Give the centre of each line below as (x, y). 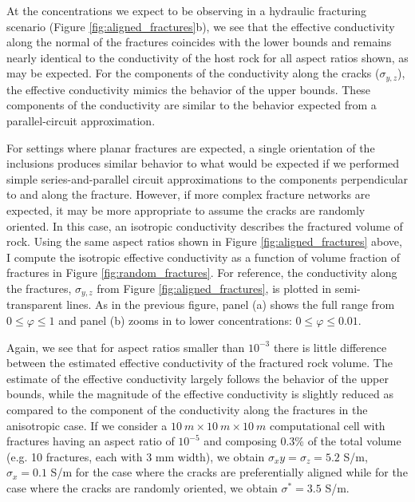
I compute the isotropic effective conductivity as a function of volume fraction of (203, 257)
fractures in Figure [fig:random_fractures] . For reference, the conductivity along (202, 273)
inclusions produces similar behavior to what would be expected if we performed (203, 163)
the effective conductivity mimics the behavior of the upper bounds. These (189, 89)
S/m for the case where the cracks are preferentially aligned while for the (229, 472)
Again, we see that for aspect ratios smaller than (126, 347)
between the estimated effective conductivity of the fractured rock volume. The (200, 363)
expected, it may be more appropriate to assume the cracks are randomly (186, 209)
